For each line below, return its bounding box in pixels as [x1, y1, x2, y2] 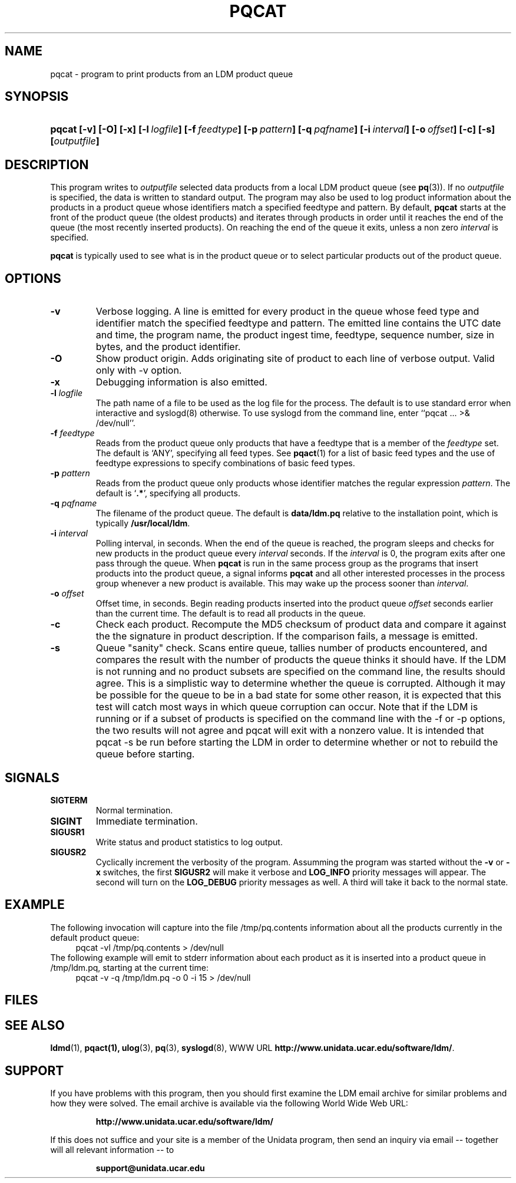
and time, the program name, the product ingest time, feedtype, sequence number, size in [95, 329, 494, 341]
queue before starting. [95, 748, 195, 760]
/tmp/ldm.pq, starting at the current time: [50, 962, 209, 973]
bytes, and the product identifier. [95, 341, 241, 353]
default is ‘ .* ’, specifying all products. [95, 488, 240, 499]
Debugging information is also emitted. [95, 376, 267, 388]
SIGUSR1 [50, 826, 85, 837]
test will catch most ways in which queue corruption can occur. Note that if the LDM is [95, 701, 478, 713]
